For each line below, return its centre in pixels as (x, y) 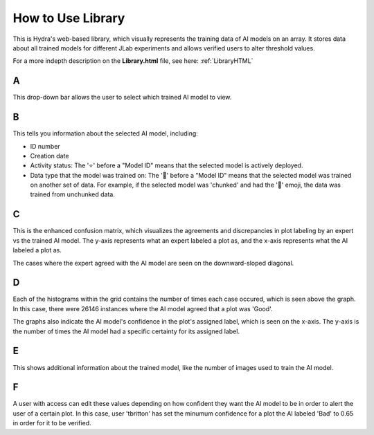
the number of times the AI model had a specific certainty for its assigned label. (126, 331)
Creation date (50, 156)
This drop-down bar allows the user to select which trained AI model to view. (122, 98)
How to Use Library (69, 18)
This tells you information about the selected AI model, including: (106, 133)
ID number (45, 146)
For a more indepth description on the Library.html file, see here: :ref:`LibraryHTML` (133, 61)
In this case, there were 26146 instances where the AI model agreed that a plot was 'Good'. (143, 308)
